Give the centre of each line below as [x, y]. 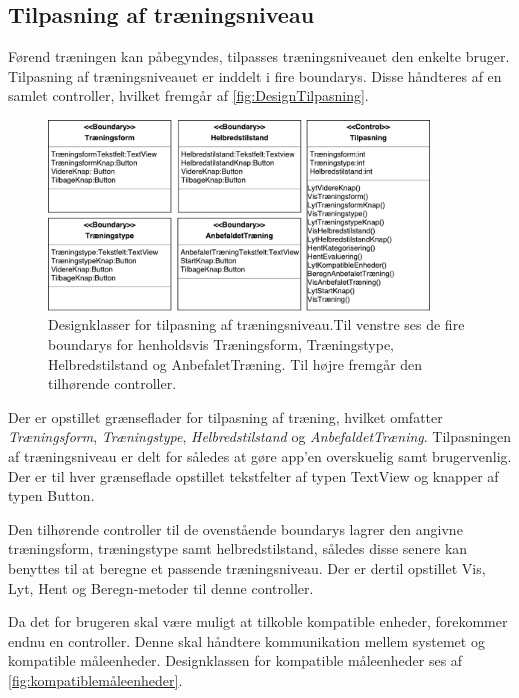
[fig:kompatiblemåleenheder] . [95, 679]
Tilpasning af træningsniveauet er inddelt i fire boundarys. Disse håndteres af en [255, 75]
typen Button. [51, 495]
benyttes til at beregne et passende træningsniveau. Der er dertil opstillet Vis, [247, 567]
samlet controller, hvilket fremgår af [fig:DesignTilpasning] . [188, 95]
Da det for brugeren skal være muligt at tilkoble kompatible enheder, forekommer [258, 621]
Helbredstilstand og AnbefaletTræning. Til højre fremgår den [235, 363]
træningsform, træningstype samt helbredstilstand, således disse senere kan [238, 548]
